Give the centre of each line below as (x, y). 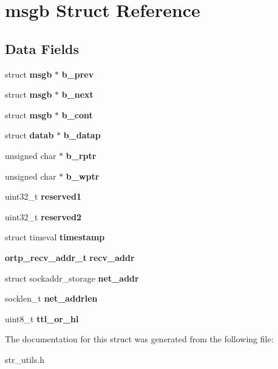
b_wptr (83, 176)
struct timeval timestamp (55, 237)
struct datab (29, 135)
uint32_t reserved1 (43, 196)
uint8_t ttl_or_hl (42, 318)
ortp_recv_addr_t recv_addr (70, 257)
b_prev (78, 74)
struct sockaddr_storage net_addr (72, 278)
